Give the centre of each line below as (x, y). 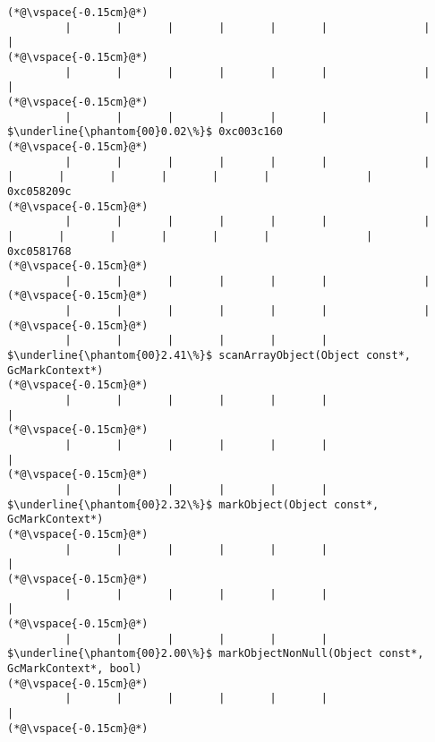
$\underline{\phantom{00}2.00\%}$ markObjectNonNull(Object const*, (216, 654)
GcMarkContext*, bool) (75, 668)
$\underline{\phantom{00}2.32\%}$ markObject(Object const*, (193, 504)
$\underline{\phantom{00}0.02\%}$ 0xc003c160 (145, 132)
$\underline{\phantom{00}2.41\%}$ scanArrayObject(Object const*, (209, 356)
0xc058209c (39, 191)
